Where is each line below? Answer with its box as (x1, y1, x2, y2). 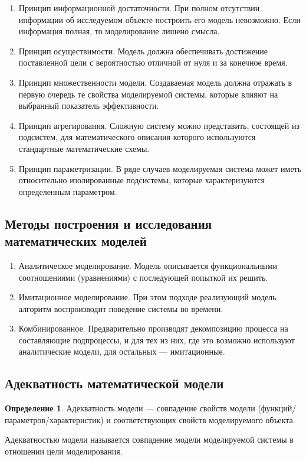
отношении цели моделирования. (5, 445, 123, 457)
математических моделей (5, 232, 147, 250)
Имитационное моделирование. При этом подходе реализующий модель (18, 291, 277, 303)
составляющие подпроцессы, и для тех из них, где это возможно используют (18, 333, 295, 346)
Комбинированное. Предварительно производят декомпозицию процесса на (18, 322, 288, 335)
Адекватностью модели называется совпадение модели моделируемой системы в (5, 433, 294, 446)
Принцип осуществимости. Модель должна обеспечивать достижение (18, 44, 268, 57)
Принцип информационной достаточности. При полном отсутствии (18, 2, 260, 14)
